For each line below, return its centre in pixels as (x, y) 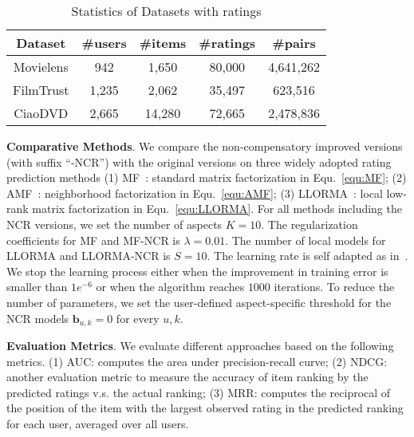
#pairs (294, 43)
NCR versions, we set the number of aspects (114, 224)
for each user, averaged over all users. (98, 423)
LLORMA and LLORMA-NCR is (89, 256)
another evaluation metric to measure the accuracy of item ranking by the (187, 377)
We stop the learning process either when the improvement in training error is (197, 271)
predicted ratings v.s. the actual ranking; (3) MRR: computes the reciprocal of (199, 392)
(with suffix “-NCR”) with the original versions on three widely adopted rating (199, 161)
